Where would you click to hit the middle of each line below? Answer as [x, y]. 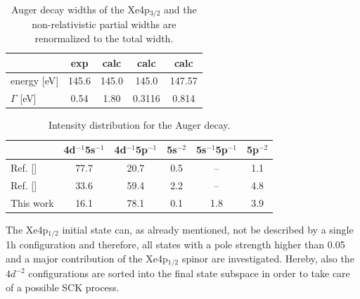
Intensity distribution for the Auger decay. [139, 125]
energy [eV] [35, 81]
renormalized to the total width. [104, 38]
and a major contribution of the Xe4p [87, 258]
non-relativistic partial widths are [104, 24]
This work [32, 202]
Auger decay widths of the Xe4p [81, 9]
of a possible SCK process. [63, 287]
